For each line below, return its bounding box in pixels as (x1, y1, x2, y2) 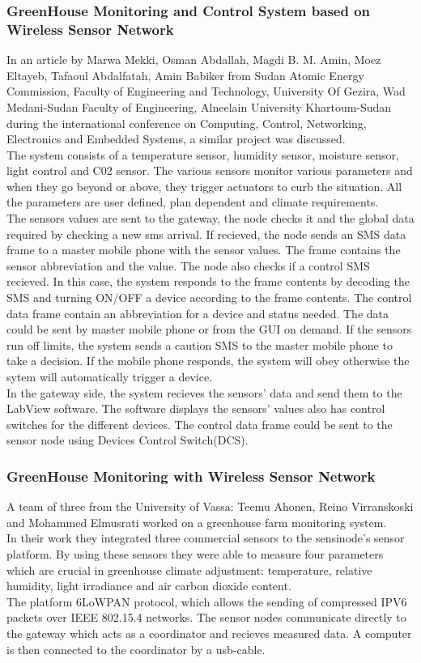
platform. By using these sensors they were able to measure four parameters (6, 545, 384, 562)
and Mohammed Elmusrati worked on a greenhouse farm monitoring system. (6, 513, 387, 530)
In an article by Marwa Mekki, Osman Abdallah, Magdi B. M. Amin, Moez (6, 51, 381, 68)
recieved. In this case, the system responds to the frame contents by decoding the (6, 273, 410, 290)
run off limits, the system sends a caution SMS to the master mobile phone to (6, 336, 393, 353)
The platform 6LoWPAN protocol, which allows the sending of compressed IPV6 (6, 593, 407, 610)
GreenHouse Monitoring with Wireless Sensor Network (6, 465, 376, 486)
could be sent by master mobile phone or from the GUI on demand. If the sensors (6, 321, 412, 338)
